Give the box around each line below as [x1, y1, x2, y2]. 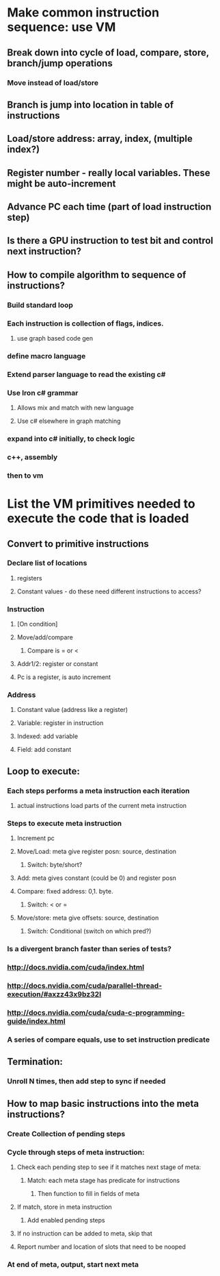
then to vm [7, 471, 44, 480]
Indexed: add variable [16, 732, 79, 741]
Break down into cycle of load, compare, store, [7, 47, 210, 58]
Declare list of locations [7, 559, 87, 568]
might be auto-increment [7, 177, 116, 189]
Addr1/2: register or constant [16, 660, 98, 668]
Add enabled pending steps [27, 1216, 105, 1224]
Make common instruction [7, 5, 159, 21]
